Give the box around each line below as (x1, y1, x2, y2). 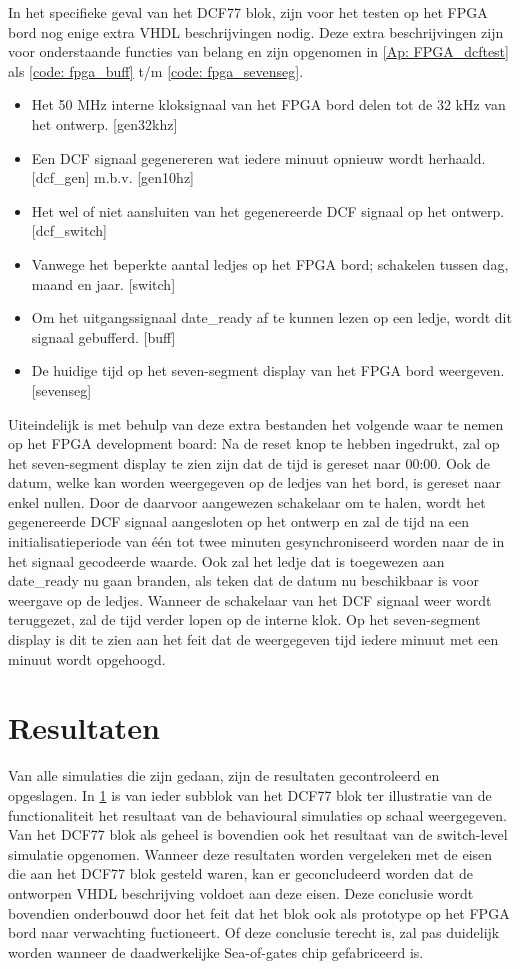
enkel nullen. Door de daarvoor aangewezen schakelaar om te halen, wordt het (8, 491, 486, 512)
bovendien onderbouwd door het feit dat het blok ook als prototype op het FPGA (8, 902, 510, 923)
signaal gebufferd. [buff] (31, 326, 176, 347)
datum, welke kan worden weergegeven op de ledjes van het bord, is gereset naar (8, 472, 502, 493)
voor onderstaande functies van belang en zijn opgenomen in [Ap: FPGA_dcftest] (8, 41, 509, 62)
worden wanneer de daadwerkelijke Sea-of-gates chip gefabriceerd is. (8, 941, 424, 962)
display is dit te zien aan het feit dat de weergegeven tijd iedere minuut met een (8, 629, 499, 650)
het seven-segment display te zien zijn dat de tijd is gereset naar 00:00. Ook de (8, 452, 490, 473)
